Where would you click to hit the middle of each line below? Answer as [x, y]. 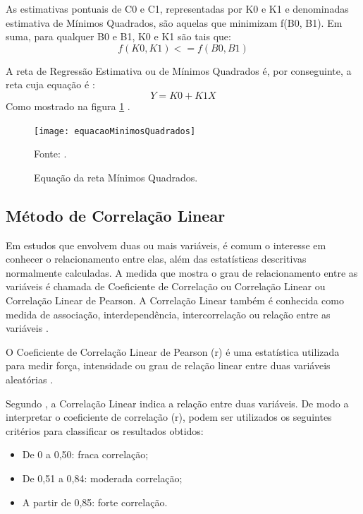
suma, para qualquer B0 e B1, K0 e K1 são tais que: [118, 36]
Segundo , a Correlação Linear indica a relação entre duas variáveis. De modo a [177, 403]
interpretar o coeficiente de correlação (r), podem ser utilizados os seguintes [169, 417]
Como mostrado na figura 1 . [68, 106]
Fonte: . [50, 154]
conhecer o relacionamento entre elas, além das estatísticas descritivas [156, 259]
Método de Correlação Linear [116, 215]
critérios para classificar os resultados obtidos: [105, 430]
